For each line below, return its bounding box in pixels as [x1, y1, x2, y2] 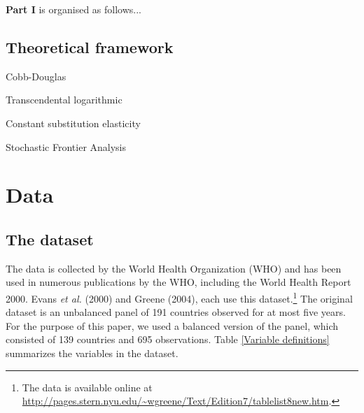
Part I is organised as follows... [6, 2, 141, 16]
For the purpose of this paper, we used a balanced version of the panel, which [6, 318, 339, 333]
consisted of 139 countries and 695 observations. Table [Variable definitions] [6, 332, 330, 347]
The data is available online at [22, 379, 153, 394]
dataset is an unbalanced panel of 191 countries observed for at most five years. [6, 305, 346, 319]
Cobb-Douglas [6, 68, 66, 83]
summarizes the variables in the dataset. [6, 345, 178, 360]
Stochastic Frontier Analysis [6, 139, 127, 154]
